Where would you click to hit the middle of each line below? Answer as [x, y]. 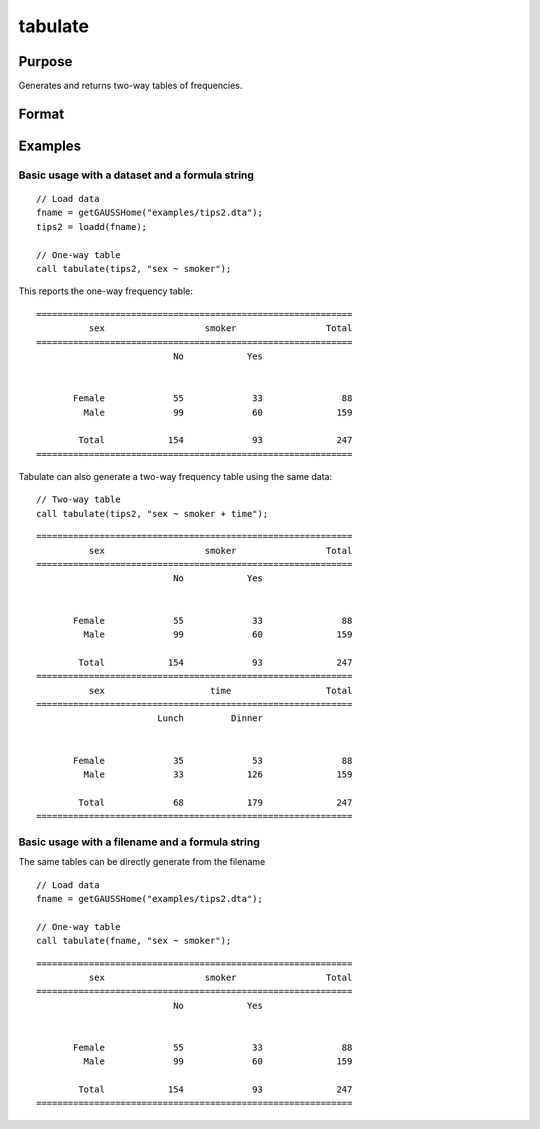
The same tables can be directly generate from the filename [142, 862]
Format [41, 113]
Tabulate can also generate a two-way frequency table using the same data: [175, 477]
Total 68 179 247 [215, 802]
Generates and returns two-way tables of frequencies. [130, 86]
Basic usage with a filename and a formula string [139, 842]
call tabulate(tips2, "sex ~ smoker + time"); [152, 513]
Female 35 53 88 [213, 760]
